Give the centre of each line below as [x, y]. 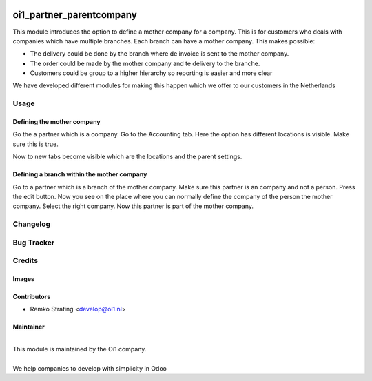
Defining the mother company [57, 122]
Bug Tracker [34, 243]
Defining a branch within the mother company [80, 174]
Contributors [32, 297]
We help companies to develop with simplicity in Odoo [90, 369]
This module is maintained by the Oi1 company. [80, 349]
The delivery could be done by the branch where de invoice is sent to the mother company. [159, 54]
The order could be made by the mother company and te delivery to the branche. [145, 63]
